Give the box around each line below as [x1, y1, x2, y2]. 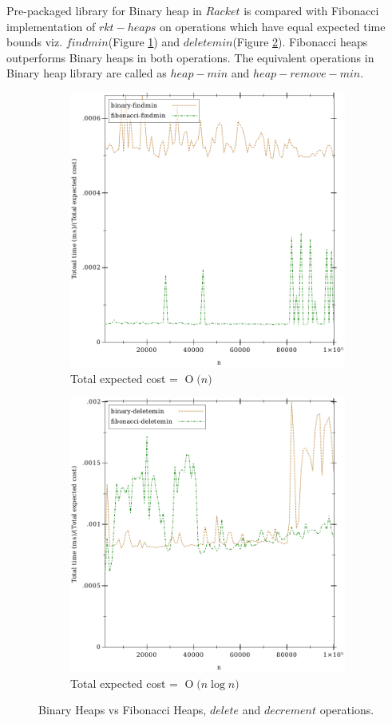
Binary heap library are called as [6, 65, 167, 81]
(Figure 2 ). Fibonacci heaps [232, 34, 368, 50]
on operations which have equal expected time [160, 18, 386, 34]
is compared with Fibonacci [244, 2, 379, 18]
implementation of [6, 18, 96, 34]
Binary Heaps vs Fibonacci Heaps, [38, 701, 207, 718]
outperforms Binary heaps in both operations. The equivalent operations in [6, 49, 374, 65]
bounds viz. [6, 34, 63, 50]
